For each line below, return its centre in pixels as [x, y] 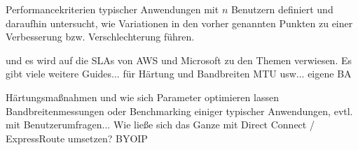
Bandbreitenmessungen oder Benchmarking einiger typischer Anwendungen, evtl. [179, 111]
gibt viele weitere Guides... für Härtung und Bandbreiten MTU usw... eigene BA [179, 74]
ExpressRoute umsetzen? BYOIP [77, 138]
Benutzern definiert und [282, 9]
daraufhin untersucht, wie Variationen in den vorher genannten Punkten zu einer [179, 23]
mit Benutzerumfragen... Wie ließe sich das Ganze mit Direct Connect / [160, 125]
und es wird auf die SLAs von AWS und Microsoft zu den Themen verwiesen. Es [179, 60]
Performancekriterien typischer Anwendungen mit [112, 9]
